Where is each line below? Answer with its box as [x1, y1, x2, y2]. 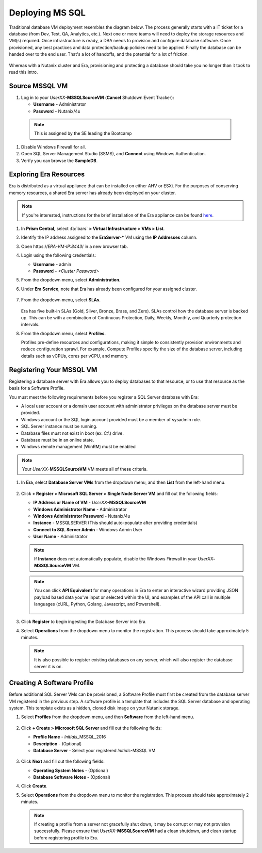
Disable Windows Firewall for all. [21, 144, 86, 150]
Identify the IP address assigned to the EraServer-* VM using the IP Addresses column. [21, 234, 197, 240]
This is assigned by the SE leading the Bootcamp [34, 131, 132, 136]
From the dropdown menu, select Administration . [21, 277, 121, 283]
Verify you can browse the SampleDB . [21, 158, 98, 164]
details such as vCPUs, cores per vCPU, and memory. [21, 353, 129, 359]
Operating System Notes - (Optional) [33, 767, 109, 773]
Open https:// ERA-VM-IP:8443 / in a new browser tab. [21, 243, 128, 249]
